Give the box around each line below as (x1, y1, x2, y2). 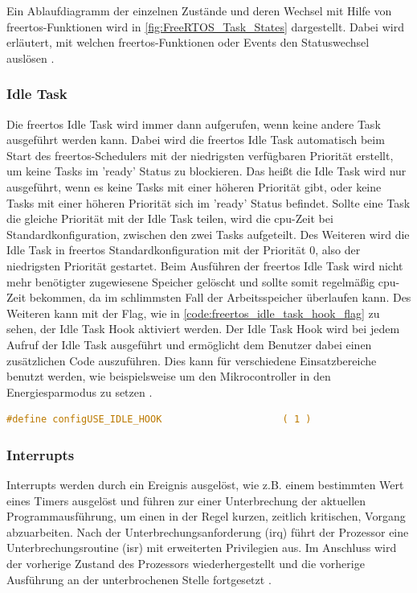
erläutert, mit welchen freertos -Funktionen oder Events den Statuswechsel (6, 34, 370, 51)
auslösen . (6, 49, 55, 66)
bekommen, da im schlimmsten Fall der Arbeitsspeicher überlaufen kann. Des (29, 289, 411, 306)
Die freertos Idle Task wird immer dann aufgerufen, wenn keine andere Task (6, 115, 381, 132)
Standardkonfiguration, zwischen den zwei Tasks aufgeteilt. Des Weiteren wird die (6, 225, 410, 242)
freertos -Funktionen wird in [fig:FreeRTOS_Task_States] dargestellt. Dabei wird (6, 18, 404, 35)
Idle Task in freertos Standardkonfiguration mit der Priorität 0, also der (6, 241, 361, 258)
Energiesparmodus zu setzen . (6, 383, 153, 400)
